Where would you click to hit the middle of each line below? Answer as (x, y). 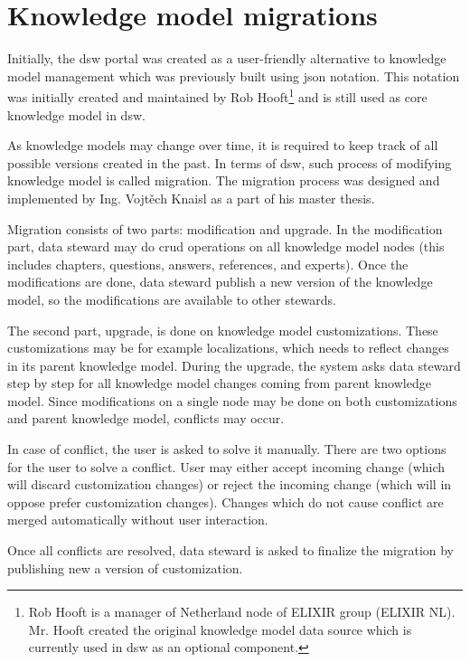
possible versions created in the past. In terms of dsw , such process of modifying (230, 162)
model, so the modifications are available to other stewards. (172, 299)
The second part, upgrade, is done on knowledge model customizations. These (223, 330)
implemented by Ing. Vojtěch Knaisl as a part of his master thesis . (191, 198)
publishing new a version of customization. (125, 567)
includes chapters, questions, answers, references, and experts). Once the (208, 264)
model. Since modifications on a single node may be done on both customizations (232, 400)
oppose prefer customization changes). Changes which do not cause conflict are (226, 501)
